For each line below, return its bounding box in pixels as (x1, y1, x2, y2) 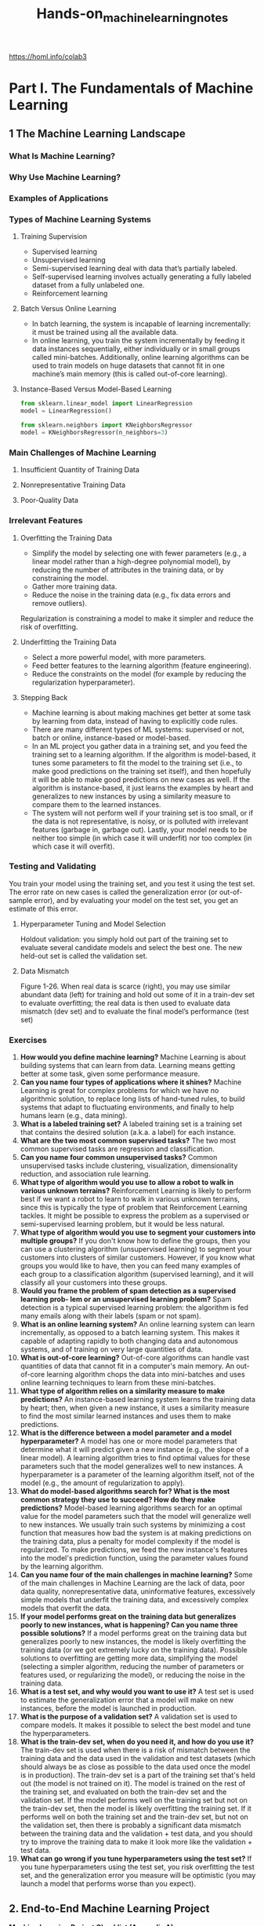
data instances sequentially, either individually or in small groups (31, 344, 241, 354)
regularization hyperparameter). (31, 677, 136, 687)
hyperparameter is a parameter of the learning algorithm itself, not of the (20, 1470, 255, 1480)
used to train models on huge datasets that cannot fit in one (31, 361, 226, 370)
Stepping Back (20, 692, 68, 702)
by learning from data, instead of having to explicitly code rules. (31, 716, 238, 725)
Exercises (9, 1034, 48, 1045)
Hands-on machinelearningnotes (36, 5, 229, 25)
